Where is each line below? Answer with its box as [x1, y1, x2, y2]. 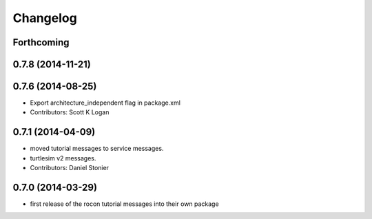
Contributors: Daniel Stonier [30, 164, 110, 172]
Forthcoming [12, 36, 70, 48]
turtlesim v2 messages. [30, 154, 96, 162]
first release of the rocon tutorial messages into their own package [30, 200, 220, 208]
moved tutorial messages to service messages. [30, 145, 164, 153]
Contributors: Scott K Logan [30, 108, 110, 116]
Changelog [12, 10, 77, 25]
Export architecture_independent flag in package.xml [30, 98, 180, 107]
